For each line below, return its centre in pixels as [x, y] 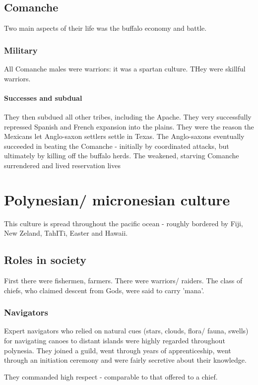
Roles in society [45, 260]
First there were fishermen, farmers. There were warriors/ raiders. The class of [123, 281]
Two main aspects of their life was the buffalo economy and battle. [105, 28]
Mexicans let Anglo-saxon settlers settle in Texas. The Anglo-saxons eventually [124, 136]
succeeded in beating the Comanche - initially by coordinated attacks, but [117, 146]
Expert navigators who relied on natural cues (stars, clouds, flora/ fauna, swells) [126, 331]
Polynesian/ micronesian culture [117, 199]
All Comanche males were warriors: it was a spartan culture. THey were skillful [125, 69]
